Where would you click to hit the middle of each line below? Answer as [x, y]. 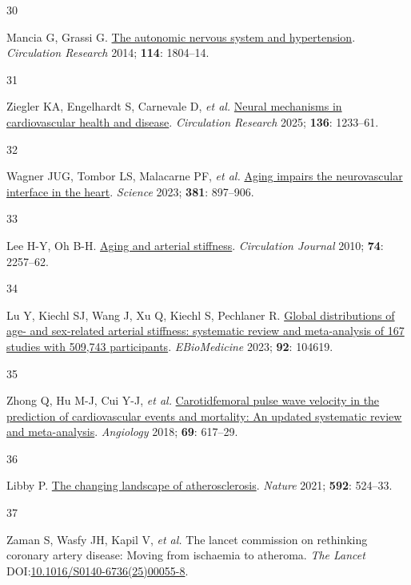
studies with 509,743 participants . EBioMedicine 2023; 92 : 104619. [170, 346]
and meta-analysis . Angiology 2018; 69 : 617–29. [122, 432]
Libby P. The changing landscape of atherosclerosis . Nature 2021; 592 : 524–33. [200, 485]
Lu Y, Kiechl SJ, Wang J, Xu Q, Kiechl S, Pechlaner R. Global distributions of [201, 315]
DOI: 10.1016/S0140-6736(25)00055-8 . [98, 570]
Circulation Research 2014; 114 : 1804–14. [108, 52]
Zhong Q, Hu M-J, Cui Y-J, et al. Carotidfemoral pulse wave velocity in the [193, 400]
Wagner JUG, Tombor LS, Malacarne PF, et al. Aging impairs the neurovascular [205, 176]
